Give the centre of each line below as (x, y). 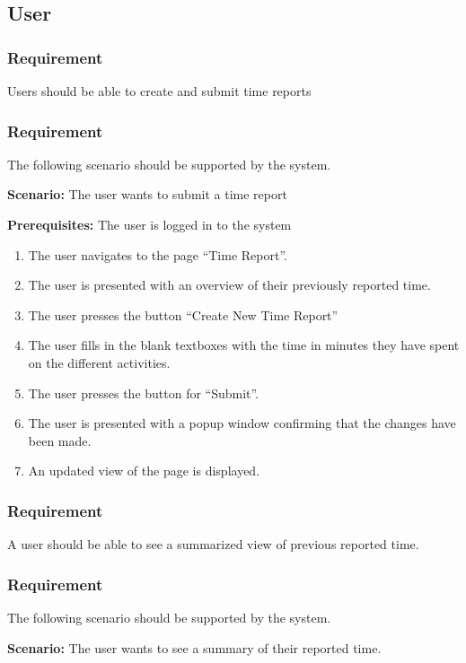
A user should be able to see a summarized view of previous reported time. (213, 544)
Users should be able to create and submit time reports (159, 91)
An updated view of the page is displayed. (144, 471)
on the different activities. (99, 362)
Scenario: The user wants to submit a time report (147, 194)
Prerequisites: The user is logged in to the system (149, 224)
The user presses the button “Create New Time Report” (183, 314)
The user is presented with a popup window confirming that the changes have (242, 423)
